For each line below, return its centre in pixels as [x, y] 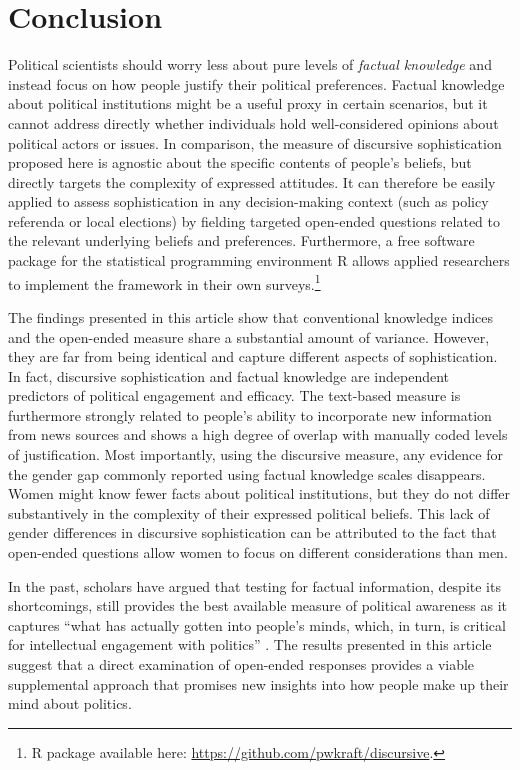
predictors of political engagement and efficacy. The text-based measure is [234, 395]
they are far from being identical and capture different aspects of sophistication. [253, 356]
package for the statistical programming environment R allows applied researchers [259, 260]
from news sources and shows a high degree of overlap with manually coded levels [258, 434]
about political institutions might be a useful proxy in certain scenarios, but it [248, 103]
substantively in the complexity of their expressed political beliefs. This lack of [249, 512]
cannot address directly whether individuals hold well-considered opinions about [253, 122]
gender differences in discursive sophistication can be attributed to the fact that [252, 532]
